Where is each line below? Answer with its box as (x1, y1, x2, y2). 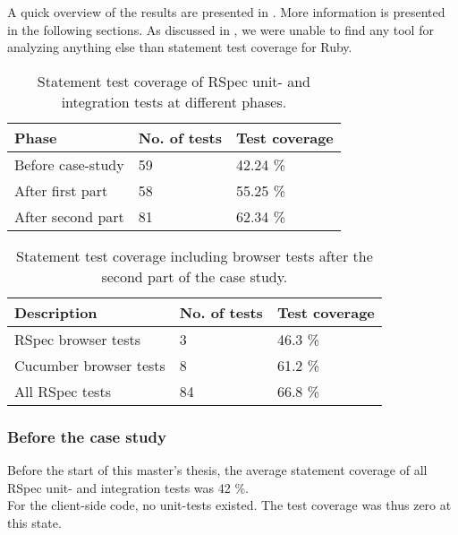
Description (14, 301, 98, 323)
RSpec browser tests (14, 328, 140, 349)
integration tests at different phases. (61, 91, 287, 112)
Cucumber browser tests (14, 354, 165, 375)
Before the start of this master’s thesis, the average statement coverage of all (7, 461, 428, 479)
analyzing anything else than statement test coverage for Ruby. (7, 38, 352, 56)
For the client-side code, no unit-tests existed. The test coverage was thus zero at (7, 496, 452, 514)
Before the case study (7, 425, 166, 447)
